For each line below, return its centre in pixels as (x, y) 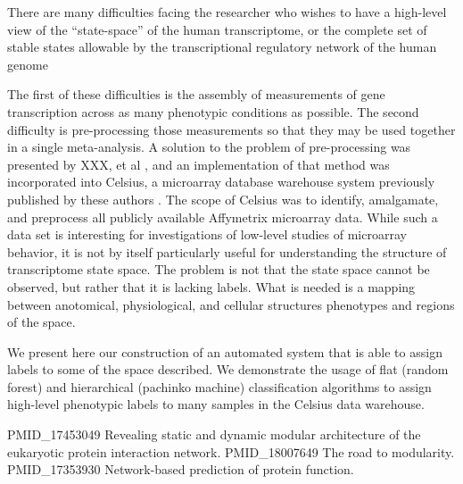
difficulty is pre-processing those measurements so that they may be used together (231, 129)
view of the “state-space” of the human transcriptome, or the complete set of (217, 29)
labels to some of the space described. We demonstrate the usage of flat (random (228, 369)
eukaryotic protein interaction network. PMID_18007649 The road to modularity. (231, 451)
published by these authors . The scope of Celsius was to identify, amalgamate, (223, 199)
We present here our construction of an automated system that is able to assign (225, 351)
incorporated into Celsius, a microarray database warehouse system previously (221, 182)
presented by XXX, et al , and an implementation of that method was (198, 164)
